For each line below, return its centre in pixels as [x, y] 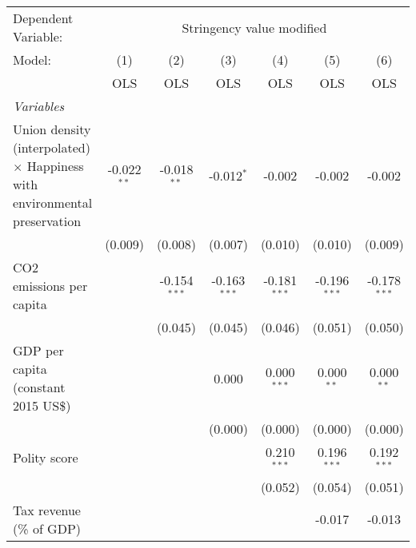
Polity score [46, 458]
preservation [47, 221]
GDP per [38, 350]
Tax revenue [47, 510]
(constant [39, 387]
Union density [52, 129]
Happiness [55, 166]
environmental [53, 203]
